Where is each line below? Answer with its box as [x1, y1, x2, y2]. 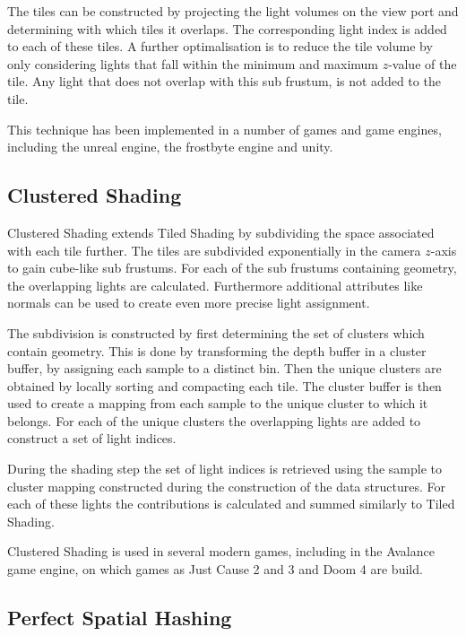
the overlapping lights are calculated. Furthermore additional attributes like [7, 275, 423, 294]
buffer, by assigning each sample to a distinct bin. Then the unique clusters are [7, 359, 442, 378]
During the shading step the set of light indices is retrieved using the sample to [7, 459, 443, 478]
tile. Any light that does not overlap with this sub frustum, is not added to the [7, 72, 441, 91]
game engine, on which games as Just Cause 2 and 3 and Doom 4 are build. [7, 560, 423, 579]
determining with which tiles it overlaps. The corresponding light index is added [7, 19, 447, 38]
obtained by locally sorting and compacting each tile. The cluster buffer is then [7, 376, 442, 395]
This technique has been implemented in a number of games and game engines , [7, 119, 442, 138]
